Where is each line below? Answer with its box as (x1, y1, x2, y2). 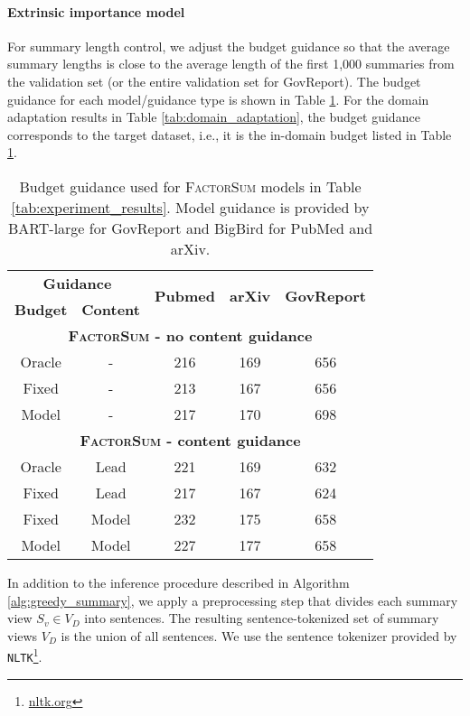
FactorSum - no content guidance (68, 324, 313, 346)
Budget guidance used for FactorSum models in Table (19, 175, 362, 197)
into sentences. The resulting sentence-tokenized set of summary (84, 609, 439, 628)
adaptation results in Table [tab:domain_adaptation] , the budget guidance (7, 107, 420, 126)
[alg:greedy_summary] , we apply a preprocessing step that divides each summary (7, 590, 458, 609)
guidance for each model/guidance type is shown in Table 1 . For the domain (7, 89, 429, 108)
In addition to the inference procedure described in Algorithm (7, 572, 350, 591)
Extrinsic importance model (7, 2, 185, 21)
